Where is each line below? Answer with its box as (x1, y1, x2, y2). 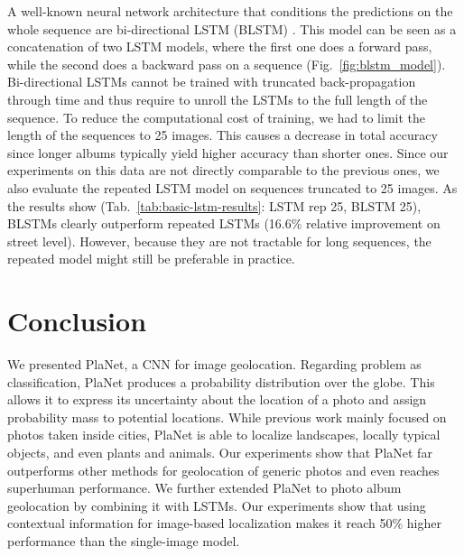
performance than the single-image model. (7, 531, 240, 550)
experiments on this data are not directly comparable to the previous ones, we (7, 161, 440, 180)
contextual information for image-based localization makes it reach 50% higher (7, 514, 441, 533)
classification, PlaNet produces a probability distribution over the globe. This (7, 372, 435, 391)
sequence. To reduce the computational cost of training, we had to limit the (7, 107, 425, 126)
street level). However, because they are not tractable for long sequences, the (7, 231, 432, 250)
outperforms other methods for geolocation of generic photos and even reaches (7, 460, 440, 479)
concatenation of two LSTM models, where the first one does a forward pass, (7, 37, 432, 56)
